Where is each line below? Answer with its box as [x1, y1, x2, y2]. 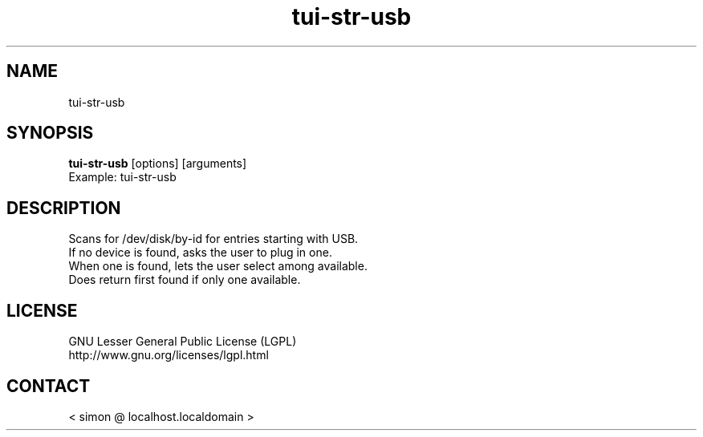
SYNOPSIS [6, 123, 94, 144]
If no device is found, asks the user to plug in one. [68, 245, 332, 260]
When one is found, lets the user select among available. [68, 259, 368, 273]
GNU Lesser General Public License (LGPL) [68, 334, 297, 349]
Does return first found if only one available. [68, 273, 301, 287]
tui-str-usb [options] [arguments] [68, 156, 247, 171]
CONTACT [6, 375, 91, 396]
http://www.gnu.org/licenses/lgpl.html [68, 348, 269, 362]
